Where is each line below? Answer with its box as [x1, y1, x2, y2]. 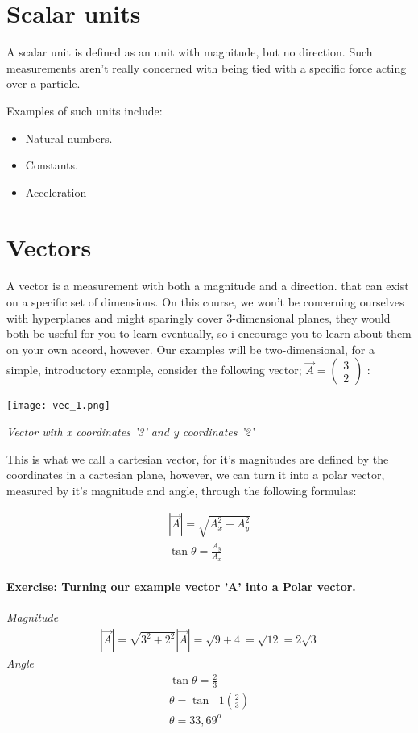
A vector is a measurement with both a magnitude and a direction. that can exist [6, 277, 409, 294]
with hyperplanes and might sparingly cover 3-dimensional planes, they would [6, 309, 391, 326]
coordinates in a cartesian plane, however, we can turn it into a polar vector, [6, 466, 385, 483]
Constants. [25, 156, 78, 173]
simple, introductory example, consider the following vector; [6, 361, 302, 378]
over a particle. [6, 75, 81, 92]
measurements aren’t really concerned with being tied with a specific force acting [6, 59, 407, 76]
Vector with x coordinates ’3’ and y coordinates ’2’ [6, 423, 255, 440]
